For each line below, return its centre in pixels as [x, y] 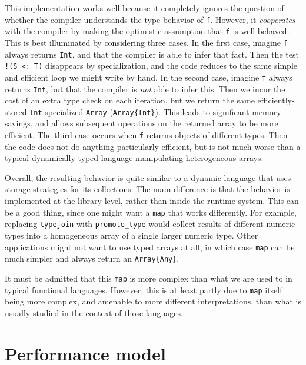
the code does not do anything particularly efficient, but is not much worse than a [153, 146]
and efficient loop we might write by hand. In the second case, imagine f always [149, 77]
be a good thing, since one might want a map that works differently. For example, [151, 212]
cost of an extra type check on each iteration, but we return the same [130, 100]
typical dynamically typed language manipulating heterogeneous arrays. [134, 158]
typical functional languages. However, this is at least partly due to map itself [144, 289]
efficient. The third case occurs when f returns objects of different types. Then [146, 135]
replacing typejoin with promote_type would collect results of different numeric [150, 224]
